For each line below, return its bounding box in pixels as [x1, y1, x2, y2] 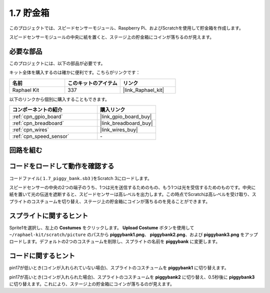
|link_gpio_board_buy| [100, 113, 152, 120]
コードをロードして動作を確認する [9, 162, 114, 170]
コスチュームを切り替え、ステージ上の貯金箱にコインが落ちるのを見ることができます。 [30, 198, 210, 204]
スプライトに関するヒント [9, 211, 88, 220]
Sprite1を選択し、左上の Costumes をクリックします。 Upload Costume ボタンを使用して [9, 224, 194, 230]
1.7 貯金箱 [9, 7, 49, 18]
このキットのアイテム [67, 79, 117, 86]
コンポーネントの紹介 [12, 106, 62, 113]
